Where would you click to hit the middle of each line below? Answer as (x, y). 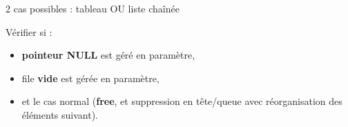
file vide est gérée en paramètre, (90, 78)
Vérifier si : (29, 31)
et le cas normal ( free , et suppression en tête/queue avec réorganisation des (182, 101)
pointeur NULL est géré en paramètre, (108, 55)
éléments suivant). (60, 114)
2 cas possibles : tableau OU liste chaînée (93, 8)
